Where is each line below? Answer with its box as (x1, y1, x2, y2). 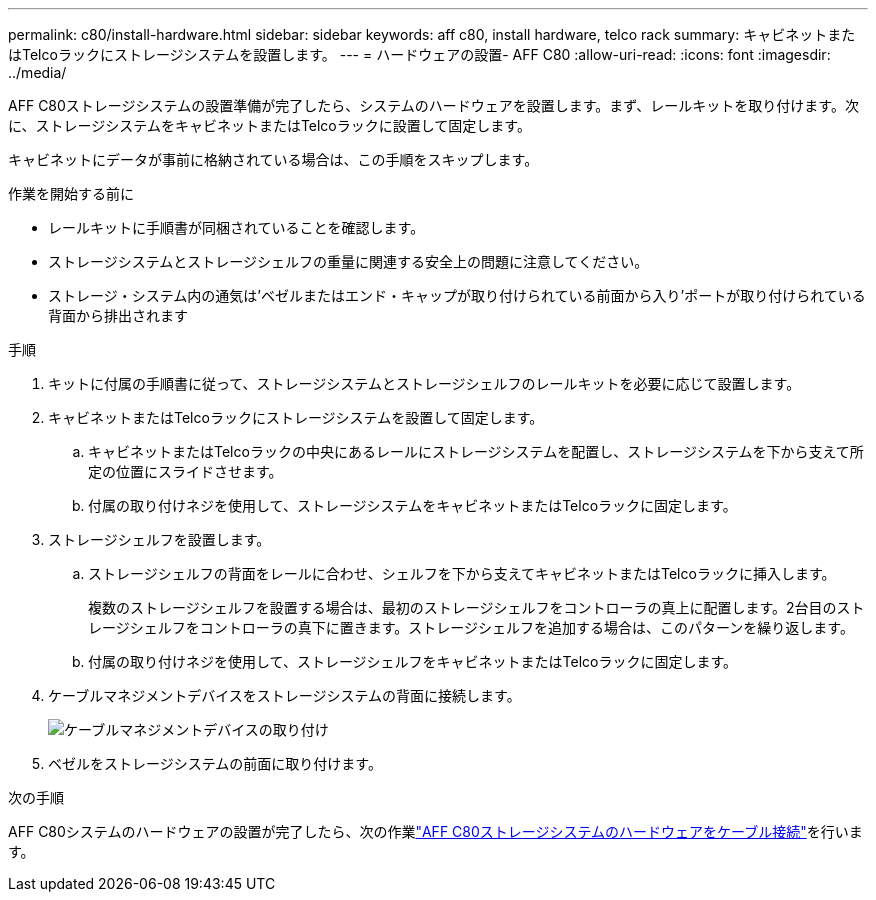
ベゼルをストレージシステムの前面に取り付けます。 (48, 755, 382, 772)
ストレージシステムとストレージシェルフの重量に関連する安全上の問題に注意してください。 (48, 253, 649, 270)
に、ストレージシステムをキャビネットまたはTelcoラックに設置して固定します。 (8, 117, 531, 134)
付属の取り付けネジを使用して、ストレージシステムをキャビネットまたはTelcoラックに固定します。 (88, 497, 737, 514)
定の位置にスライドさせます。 (88, 463, 283, 480)
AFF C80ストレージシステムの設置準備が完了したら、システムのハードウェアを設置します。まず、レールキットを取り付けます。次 (8, 97, 859, 114)
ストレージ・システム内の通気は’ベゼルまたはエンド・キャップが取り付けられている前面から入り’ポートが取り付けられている (48, 287, 866, 304)
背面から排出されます (48, 307, 188, 324)
